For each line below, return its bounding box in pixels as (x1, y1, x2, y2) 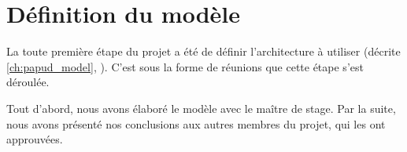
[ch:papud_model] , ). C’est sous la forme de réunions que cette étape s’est (6, 58, 364, 74)
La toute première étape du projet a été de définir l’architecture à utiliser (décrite (6, 43, 401, 60)
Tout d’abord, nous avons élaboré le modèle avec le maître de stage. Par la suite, (6, 100, 396, 116)
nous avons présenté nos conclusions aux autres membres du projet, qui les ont (6, 115, 386, 132)
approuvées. (6, 131, 63, 147)
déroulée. (6, 74, 50, 90)
